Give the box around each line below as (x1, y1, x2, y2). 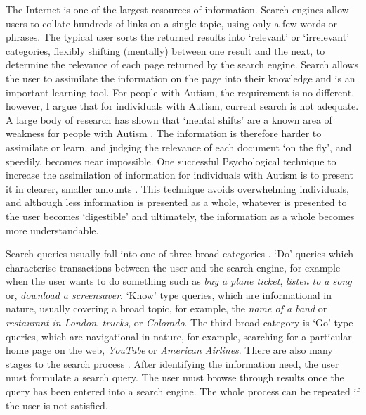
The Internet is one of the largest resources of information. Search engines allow (6, 2, 349, 16)
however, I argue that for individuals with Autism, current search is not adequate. (6, 98, 359, 113)
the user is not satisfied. (6, 397, 108, 412)
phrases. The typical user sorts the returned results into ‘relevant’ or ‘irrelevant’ (6, 30, 349, 44)
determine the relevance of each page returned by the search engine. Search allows (6, 57, 358, 72)
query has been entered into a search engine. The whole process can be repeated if (6, 384, 360, 399)
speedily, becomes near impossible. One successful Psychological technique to (6, 153, 336, 168)
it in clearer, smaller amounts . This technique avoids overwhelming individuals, (6, 181, 349, 196)
